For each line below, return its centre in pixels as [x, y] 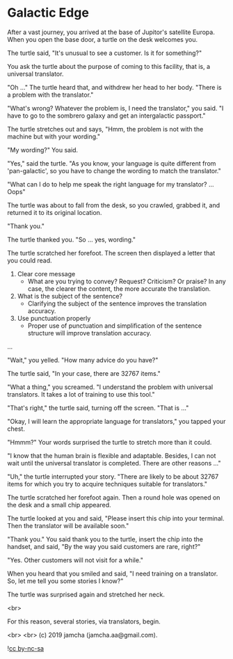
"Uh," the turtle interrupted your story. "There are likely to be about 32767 [113, 476]
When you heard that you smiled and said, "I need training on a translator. [113, 573]
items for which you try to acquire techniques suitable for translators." [107, 484]
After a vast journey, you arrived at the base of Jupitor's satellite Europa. [111, 32]
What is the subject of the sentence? [70, 296]
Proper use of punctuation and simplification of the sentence [115, 326]
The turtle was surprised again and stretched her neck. [86, 594]
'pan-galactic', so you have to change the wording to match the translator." [114, 170]
